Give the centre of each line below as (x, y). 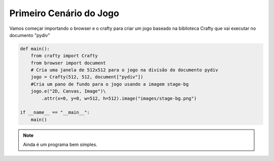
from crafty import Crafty (64, 56)
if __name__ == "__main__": (55, 112)
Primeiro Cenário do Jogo (64, 13)
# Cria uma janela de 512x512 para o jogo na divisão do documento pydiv (124, 70)
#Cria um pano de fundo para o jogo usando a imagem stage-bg (110, 84)
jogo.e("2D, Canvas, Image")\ (68, 91)
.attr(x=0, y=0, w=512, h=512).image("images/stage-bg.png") (119, 98)
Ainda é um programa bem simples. (60, 145)
